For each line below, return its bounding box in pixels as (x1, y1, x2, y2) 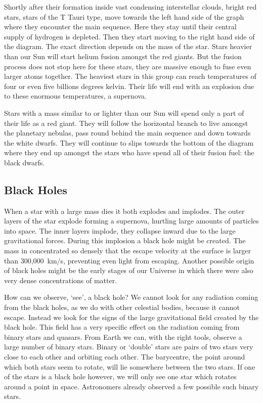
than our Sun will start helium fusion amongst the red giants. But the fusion (4, 51, 242, 61)
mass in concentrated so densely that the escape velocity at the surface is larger (4, 245, 251, 256)
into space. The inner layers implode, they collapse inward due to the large (4, 225, 236, 236)
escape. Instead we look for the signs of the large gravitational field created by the (4, 311, 259, 322)
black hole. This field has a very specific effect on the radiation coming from (4, 322, 240, 332)
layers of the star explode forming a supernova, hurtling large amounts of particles (4, 215, 259, 226)
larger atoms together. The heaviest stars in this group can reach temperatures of (4, 71, 256, 81)
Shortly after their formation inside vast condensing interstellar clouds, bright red (4, 2, 257, 12)
